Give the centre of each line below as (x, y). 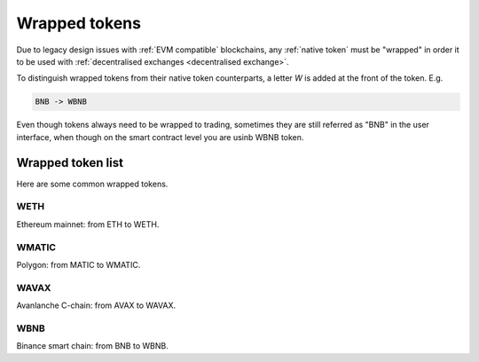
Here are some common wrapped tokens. (92, 184)
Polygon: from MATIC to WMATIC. (79, 264)
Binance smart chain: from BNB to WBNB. (92, 346)
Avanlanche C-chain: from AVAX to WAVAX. (96, 305)
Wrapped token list (70, 163)
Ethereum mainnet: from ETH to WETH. (88, 224)
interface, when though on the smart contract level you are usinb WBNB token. (160, 137)
